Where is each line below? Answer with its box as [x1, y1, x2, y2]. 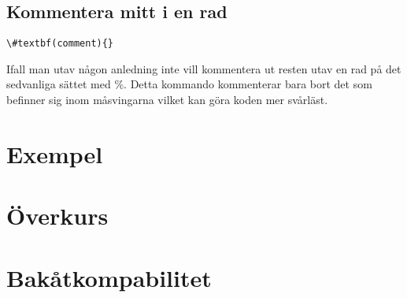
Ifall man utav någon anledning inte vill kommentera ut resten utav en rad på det [6, 60, 401, 76]
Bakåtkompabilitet [6, 261, 212, 293]
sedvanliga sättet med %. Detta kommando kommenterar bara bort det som [6, 76, 372, 92]
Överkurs [6, 199, 109, 232]
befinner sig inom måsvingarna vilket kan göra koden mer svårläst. [6, 91, 328, 108]
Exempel [6, 137, 103, 169]
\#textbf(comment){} [6, 38, 114, 50]
